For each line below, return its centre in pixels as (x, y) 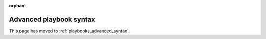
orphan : (17, 6)
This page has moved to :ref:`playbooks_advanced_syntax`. (69, 31)
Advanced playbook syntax (52, 19)
